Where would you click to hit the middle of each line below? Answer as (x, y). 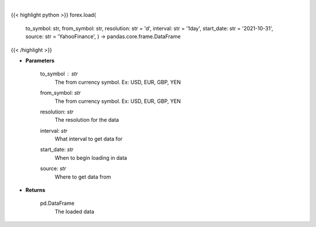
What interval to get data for (89, 139)
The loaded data (75, 211)
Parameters (40, 60)
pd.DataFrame (57, 203)
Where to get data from (83, 177)
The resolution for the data (87, 120)
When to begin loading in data (91, 157)
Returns (35, 190)
